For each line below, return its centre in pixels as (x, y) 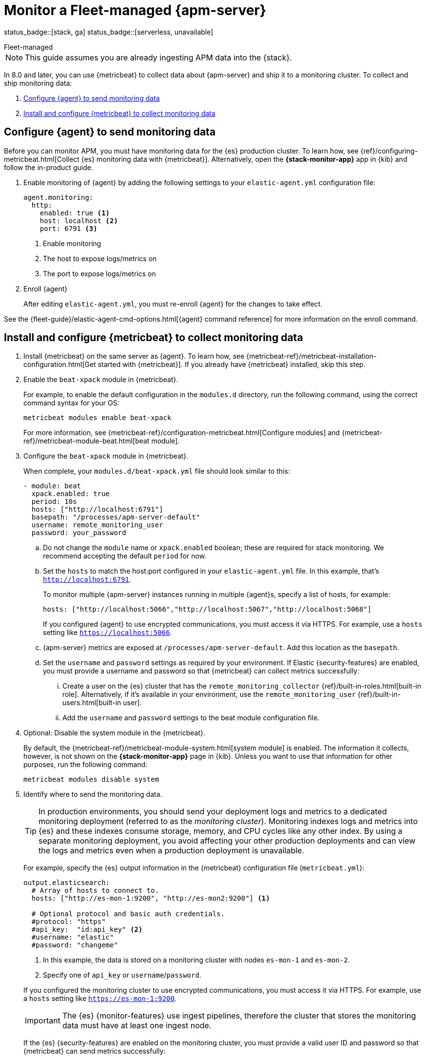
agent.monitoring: (58, 197)
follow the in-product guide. (48, 167)
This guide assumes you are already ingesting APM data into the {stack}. (158, 57)
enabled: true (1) (75, 213)
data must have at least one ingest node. (137, 1026)
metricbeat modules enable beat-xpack (97, 418)
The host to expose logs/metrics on (100, 258)
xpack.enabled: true (71, 494)
